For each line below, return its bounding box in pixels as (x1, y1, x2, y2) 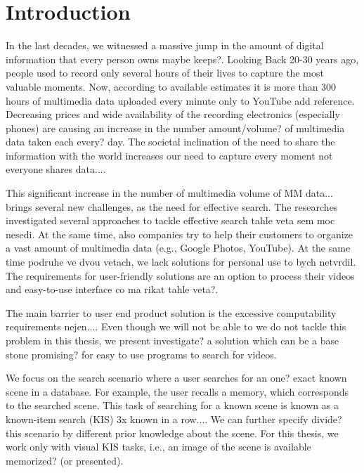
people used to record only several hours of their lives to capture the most (6, 65, 324, 80)
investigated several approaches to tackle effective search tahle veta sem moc (6, 213, 335, 228)
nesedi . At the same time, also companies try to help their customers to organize (6, 226, 353, 241)
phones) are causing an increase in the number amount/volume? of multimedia (6, 120, 345, 135)
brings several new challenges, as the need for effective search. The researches (6, 199, 338, 214)
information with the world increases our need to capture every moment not (6, 148, 333, 162)
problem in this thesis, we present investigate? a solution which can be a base (6, 333, 339, 347)
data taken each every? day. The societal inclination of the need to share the (6, 134, 335, 149)
